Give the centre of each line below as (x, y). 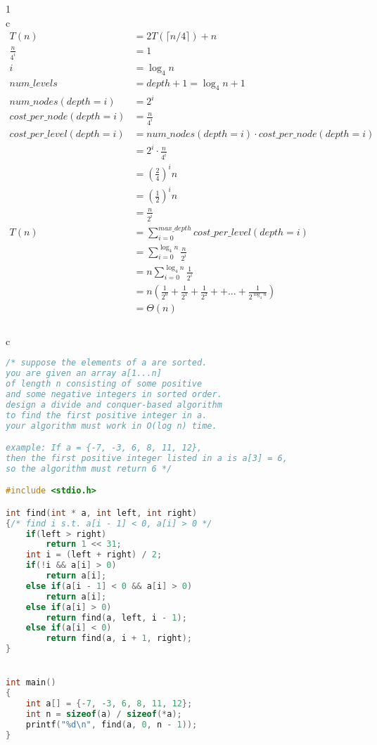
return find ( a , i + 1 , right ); (119, 639)
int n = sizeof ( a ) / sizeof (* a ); (104, 714)
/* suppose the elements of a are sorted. (107, 363)
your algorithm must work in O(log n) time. (111, 426)
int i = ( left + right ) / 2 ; (94, 555)
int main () (31, 683)
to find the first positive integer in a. (107, 415)
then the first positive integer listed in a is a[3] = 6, (147, 458)
